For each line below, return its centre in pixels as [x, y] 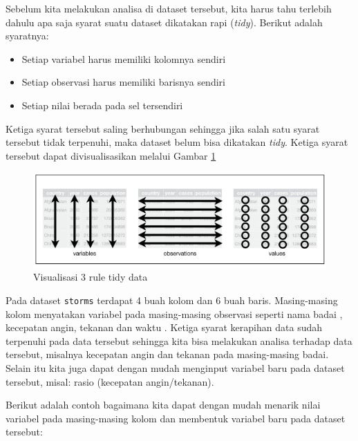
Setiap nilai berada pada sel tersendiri [102, 105]
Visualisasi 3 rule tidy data [91, 277]
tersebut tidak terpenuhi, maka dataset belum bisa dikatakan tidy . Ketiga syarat [177, 142]
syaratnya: [27, 36]
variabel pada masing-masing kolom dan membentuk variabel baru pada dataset [176, 418]
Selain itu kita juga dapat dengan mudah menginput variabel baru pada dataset [175, 368]
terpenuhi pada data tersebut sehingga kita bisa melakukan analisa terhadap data [179, 340]
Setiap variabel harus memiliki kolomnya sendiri [124, 58]
